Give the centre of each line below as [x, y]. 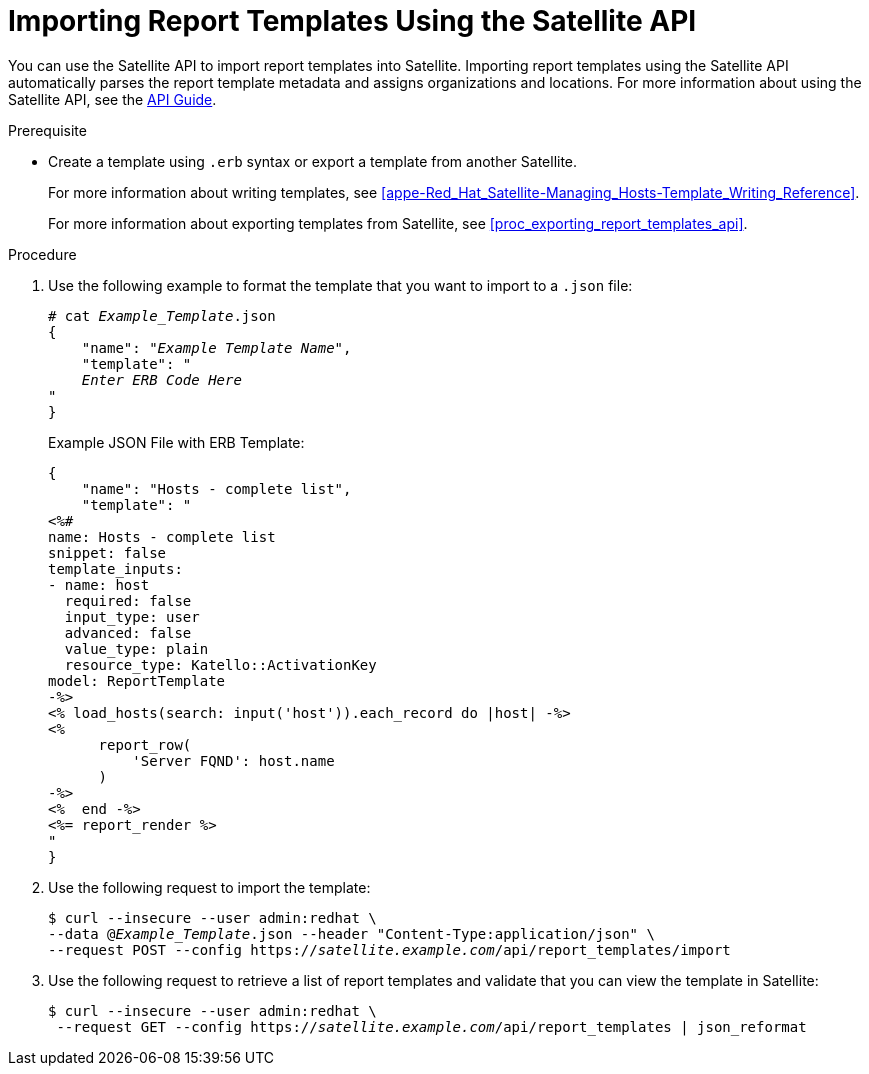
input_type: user [132, 616]
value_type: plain [136, 648]
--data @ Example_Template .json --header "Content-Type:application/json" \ [351, 933]
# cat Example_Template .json [162, 315]
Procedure [42, 254]
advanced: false [128, 632]
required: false [128, 600]
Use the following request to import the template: [209, 887]
